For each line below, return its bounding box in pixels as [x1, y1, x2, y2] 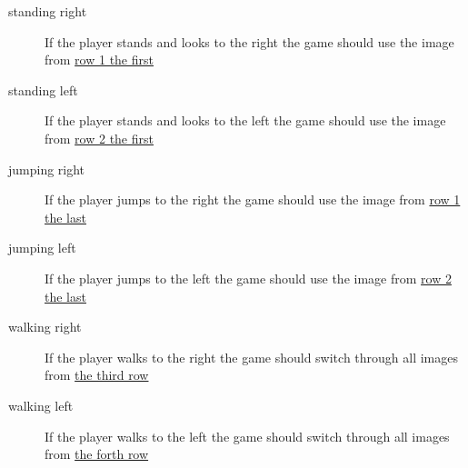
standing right [8, 2, 87, 20]
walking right [8, 317, 82, 336]
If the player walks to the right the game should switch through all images [45, 347, 459, 366]
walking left [8, 395, 74, 414]
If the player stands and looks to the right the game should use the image [45, 32, 454, 51]
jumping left [8, 238, 76, 257]
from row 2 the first [45, 128, 154, 147]
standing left [8, 80, 78, 99]
